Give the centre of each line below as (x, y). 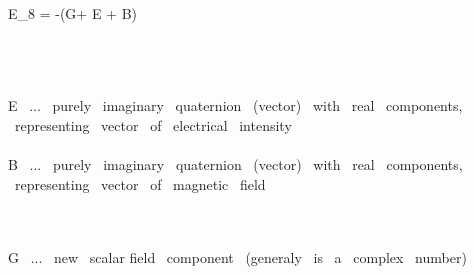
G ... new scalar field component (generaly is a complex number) (237, 256)
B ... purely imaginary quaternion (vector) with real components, (235, 164)
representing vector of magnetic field (140, 183)
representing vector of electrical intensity (153, 124)
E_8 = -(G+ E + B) (73, 13)
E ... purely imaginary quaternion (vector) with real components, (235, 105)
